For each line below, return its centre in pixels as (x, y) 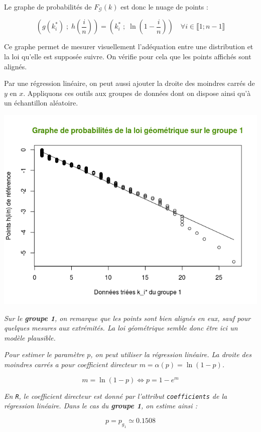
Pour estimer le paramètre (44, 354)
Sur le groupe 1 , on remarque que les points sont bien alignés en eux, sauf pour (127, 318)
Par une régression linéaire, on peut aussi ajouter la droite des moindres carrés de (129, 83)
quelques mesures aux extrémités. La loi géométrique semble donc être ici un (121, 328)
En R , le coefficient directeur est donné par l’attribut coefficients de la (116, 396)
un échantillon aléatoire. (41, 103)
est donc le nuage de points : (164, 7)
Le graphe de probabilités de (48, 7)
